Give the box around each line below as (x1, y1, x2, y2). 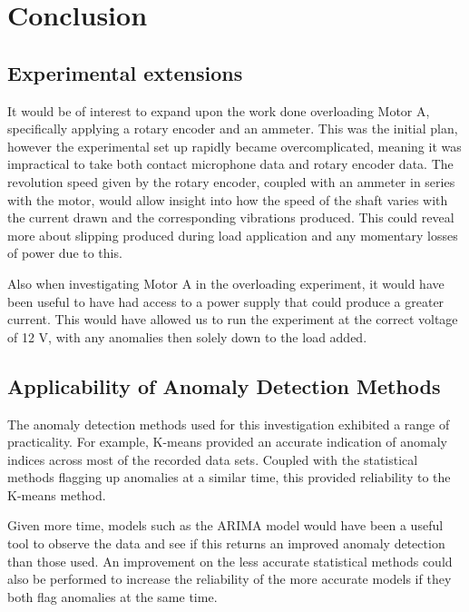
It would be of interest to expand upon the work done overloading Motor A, (7, 101, 430, 120)
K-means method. (7, 485, 106, 504)
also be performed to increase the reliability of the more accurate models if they (7, 569, 452, 588)
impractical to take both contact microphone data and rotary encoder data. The (7, 154, 454, 173)
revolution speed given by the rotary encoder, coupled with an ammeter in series (7, 172, 455, 191)
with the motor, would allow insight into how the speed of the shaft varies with (7, 190, 448, 209)
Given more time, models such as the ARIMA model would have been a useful (7, 516, 444, 535)
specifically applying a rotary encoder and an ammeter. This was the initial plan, (7, 119, 458, 138)
